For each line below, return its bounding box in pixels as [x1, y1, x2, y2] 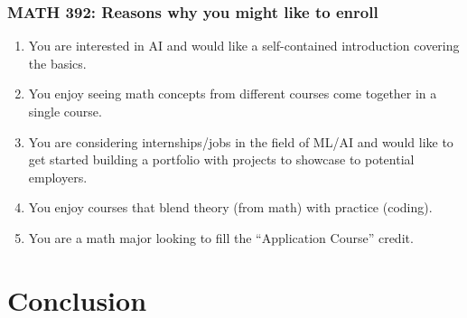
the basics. [28, 53, 87, 72]
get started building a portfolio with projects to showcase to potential [28, 150, 415, 169]
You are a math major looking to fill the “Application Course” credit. [28, 228, 414, 247]
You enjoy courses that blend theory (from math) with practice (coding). [28, 198, 433, 217]
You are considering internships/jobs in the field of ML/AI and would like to [28, 132, 453, 151]
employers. [28, 167, 88, 186]
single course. [28, 102, 102, 120]
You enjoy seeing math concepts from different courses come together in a [28, 84, 437, 103]
